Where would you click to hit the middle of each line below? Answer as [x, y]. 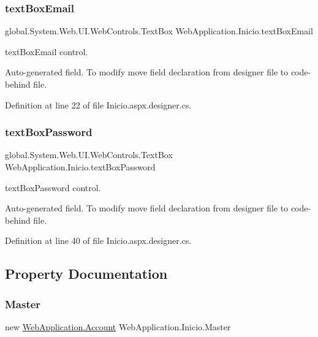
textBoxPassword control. [53, 187]
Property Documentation [86, 274]
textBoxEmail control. [47, 51]
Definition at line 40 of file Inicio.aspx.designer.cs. [98, 240]
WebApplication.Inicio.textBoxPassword [80, 167]
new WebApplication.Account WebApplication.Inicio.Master [118, 326]
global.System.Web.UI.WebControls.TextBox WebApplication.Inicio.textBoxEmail [159, 31]
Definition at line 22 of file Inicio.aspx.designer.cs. [98, 104]
